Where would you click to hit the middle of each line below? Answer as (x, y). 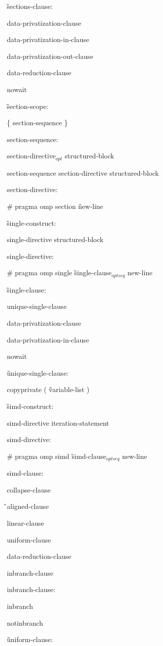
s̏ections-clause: (30, 6)
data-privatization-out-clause (50, 56)
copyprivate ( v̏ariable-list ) (48, 389)
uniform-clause (29, 539)
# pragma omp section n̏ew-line (55, 206)
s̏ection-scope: (28, 106)
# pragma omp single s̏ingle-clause (59, 273)
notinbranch (25, 622)
